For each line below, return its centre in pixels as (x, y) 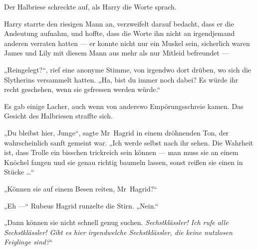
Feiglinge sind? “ (28, 242)
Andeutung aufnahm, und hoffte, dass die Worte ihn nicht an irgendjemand (120, 33)
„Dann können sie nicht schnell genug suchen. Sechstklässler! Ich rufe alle (116, 222)
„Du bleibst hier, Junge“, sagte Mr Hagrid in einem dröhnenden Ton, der (117, 132)
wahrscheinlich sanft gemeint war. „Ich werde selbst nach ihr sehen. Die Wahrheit (129, 142)
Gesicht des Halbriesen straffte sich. (58, 116)
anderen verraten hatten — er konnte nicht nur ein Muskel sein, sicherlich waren (127, 43)
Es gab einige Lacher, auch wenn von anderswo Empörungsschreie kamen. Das (124, 106)
